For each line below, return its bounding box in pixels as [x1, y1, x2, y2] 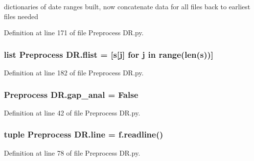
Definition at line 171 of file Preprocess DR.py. [4, 27, 144, 38]
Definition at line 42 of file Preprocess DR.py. [4, 107, 140, 117]
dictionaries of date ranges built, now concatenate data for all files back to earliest [4, 1, 251, 11]
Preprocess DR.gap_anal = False [4, 88, 139, 100]
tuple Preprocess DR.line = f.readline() [4, 128, 163, 140]
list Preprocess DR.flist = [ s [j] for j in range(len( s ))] [4, 48, 214, 60]
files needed [4, 11, 39, 21]
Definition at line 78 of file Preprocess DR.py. [4, 147, 140, 158]
